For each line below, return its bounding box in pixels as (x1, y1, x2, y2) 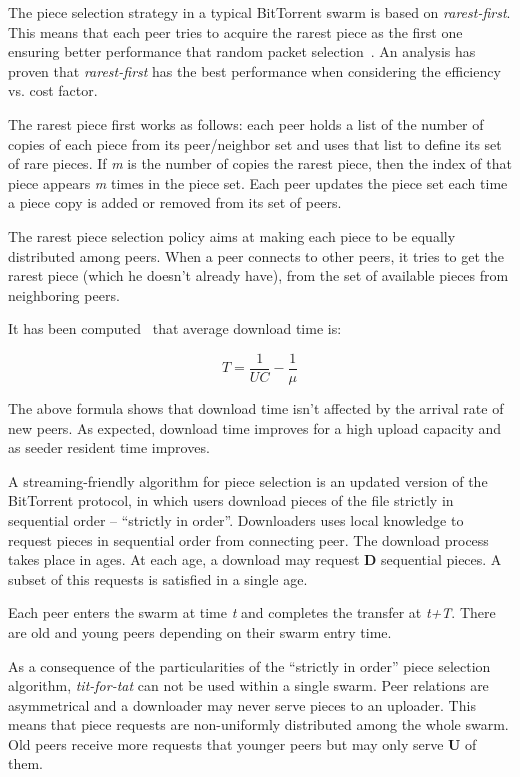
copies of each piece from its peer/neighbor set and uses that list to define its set (8, 133, 502, 154)
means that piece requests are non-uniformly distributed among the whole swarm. (8, 714, 509, 735)
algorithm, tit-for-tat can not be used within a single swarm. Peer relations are (8, 675, 489, 696)
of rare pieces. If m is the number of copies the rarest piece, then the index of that (8, 153, 512, 174)
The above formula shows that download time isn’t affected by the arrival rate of (8, 397, 504, 418)
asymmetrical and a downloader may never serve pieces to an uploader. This (8, 694, 476, 715)
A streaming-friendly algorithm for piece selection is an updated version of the (8, 470, 488, 491)
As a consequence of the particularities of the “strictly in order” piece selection (8, 655, 491, 676)
